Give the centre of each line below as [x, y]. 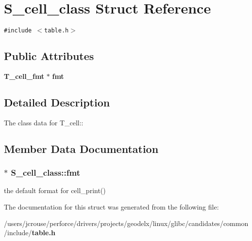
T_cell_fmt [24, 76]
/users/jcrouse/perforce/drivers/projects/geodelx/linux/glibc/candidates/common [126, 223]
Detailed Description [57, 102]
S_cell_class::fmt [45, 173]
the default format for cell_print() [55, 190]
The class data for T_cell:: [44, 122]
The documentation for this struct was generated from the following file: [111, 206]
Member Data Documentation [81, 148]
